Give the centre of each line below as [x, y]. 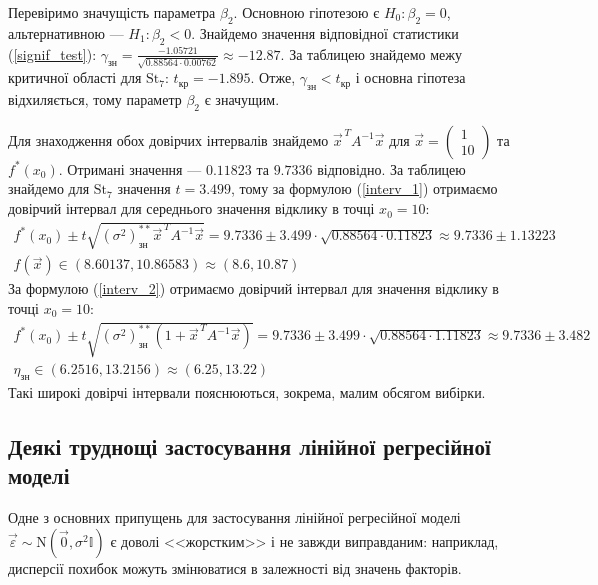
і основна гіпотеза [410, 77]
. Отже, [273, 77]
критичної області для [75, 77]
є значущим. [242, 99]
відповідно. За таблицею [391, 168]
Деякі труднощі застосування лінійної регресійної [249, 445]
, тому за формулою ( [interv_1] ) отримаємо [364, 188]
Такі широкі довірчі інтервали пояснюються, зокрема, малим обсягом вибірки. [247, 391]
